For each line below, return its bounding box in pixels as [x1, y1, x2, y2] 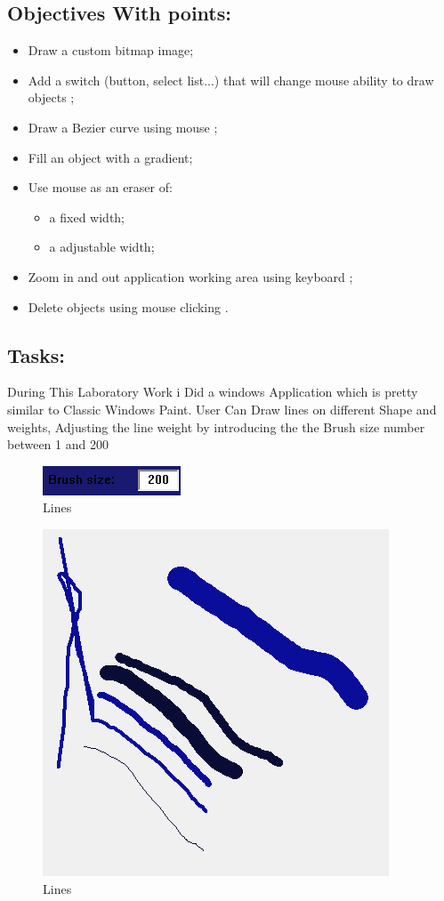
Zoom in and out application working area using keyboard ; [28, 267, 353, 286]
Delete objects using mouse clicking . [28, 297, 229, 316]
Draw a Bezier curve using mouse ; [28, 117, 218, 136]
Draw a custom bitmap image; [28, 41, 194, 60]
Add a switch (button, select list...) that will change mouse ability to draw [28, 70, 434, 89]
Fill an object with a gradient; [28, 148, 193, 166]
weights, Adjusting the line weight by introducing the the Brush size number [7, 417, 425, 436]
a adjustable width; [49, 237, 155, 256]
